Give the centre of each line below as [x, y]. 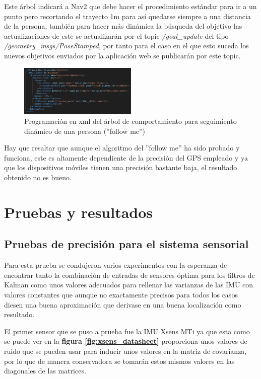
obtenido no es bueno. [38, 177]
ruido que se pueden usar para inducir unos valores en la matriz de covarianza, [125, 351]
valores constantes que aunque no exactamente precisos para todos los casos [121, 295]
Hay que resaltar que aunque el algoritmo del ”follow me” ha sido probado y [122, 148]
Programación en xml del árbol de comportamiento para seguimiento [130, 121]
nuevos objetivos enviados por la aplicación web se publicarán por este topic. [122, 55]
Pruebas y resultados [79, 212]
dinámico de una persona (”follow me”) [85, 131]
